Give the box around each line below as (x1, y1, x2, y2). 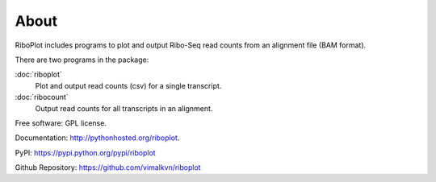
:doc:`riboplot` (15, 69, 62, 80)
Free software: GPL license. (15, 118, 107, 128)
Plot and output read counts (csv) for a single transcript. (35, 81, 222, 90)
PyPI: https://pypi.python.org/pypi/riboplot (15, 147, 157, 157)
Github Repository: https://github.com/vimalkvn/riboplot (15, 163, 201, 172)
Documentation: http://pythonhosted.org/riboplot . (15, 133, 180, 143)
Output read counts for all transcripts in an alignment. (35, 103, 213, 113)
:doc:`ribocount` (15, 93, 69, 102)
